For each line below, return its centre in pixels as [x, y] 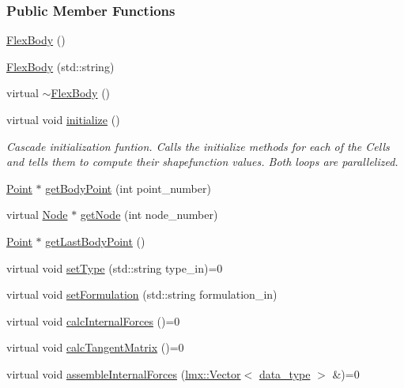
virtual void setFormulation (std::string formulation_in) [142, 294]
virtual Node [37, 215]
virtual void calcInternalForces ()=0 [93, 320]
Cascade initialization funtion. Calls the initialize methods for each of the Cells [198, 146]
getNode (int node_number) [149, 215]
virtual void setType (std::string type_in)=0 [115, 267]
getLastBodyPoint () [95, 241]
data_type [285, 373]
